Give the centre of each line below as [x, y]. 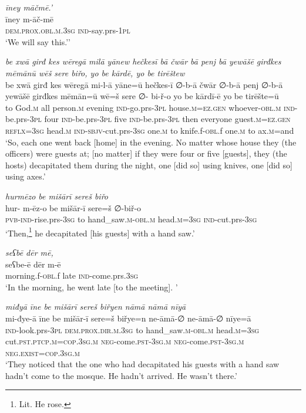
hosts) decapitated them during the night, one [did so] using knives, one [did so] [149, 165]
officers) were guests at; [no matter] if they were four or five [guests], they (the [146, 153]
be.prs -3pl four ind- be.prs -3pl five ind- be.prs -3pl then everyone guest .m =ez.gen [148, 119]
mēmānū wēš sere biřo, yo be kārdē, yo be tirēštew [95, 72]
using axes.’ [26, 176]
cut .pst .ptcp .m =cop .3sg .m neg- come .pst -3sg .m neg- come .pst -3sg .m [125, 341]
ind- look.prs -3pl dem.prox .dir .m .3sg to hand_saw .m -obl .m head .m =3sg [132, 329]
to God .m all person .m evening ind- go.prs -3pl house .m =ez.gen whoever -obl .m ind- [152, 107]
